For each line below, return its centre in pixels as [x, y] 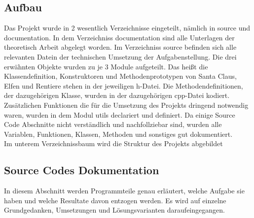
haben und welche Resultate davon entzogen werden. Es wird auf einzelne [115, 200]
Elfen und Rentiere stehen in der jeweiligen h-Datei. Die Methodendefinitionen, [124, 85]
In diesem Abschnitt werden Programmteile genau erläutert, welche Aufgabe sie [124, 191]
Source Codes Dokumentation [82, 170]
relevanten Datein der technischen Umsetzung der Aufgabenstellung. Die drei [120, 56]
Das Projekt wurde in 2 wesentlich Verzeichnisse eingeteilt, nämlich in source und [127, 28]
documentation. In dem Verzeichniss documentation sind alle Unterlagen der [119, 37]
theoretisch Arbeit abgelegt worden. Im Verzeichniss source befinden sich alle [120, 47]
